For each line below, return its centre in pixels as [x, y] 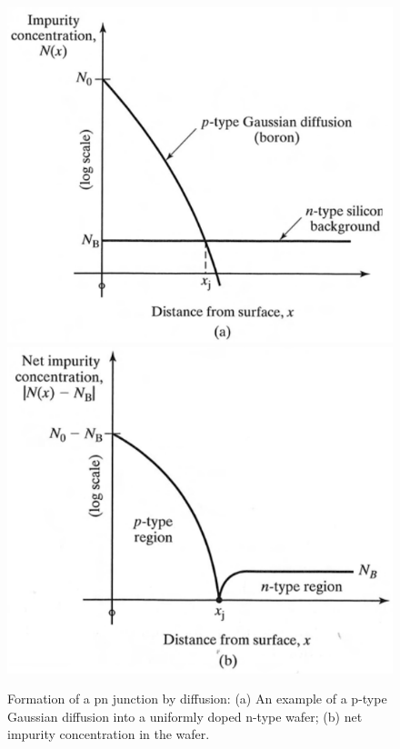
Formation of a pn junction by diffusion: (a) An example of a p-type [197, 699]
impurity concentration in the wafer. [109, 734]
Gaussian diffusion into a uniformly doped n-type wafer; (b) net [185, 716]
